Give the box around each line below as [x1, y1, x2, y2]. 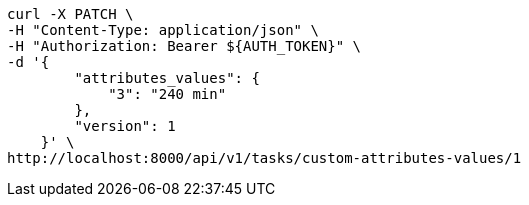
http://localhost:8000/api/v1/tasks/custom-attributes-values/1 [7, 150, 522, 166]
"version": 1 [74, 118, 176, 134]
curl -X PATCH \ [7, 6, 134, 22]
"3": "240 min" [108, 86, 227, 102]
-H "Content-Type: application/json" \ [7, 22, 319, 38]
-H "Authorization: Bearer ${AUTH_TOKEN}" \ [7, 38, 362, 54]
